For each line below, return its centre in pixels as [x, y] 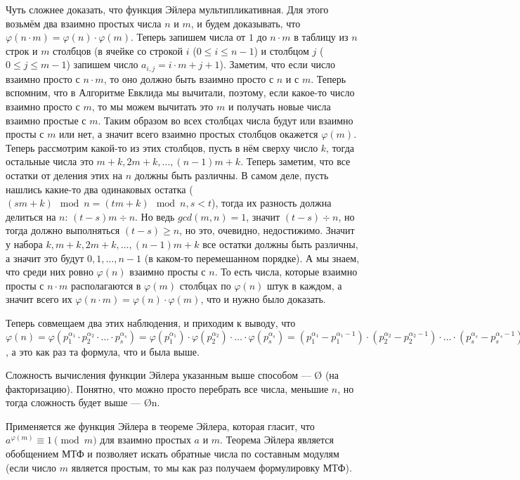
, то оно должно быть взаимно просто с [189, 78]
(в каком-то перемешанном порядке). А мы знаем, [252, 258]
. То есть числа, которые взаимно [286, 272]
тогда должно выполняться [63, 230]
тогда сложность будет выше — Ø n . [83, 402]
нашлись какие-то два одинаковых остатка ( [99, 189]
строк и [22, 50]
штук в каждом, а [304, 285]
